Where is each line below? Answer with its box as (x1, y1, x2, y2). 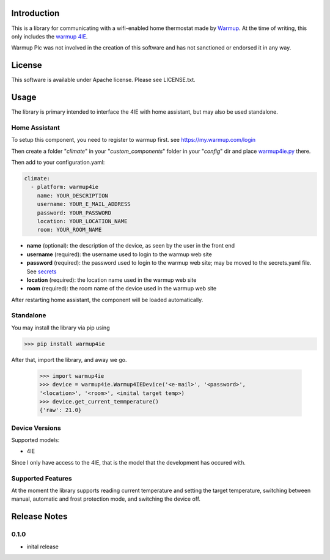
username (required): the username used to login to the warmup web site (26, 251, 212, 258)
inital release (26, 543, 59, 550)
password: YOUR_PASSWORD (37, 209, 112, 216)
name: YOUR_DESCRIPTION (37, 192, 108, 199)
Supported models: (11, 437, 60, 444)
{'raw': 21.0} (39, 407, 82, 414)
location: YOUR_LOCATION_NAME (37, 218, 128, 224)
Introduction (11, 8, 60, 18)
